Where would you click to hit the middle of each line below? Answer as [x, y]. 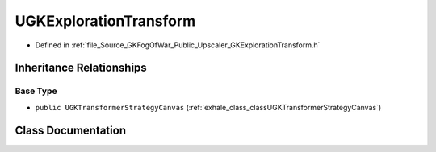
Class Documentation [71, 130]
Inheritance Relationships [81, 68]
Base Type [36, 91]
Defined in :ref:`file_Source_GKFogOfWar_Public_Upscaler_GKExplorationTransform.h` [178, 45]
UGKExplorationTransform [105, 21]
